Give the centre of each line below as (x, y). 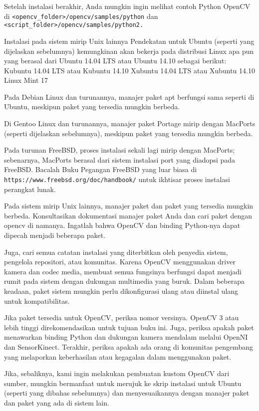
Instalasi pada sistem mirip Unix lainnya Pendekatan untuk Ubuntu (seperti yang (129, 41)
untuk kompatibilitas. (37, 301)
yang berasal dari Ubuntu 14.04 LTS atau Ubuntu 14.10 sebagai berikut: (115, 61)
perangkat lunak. (30, 189)
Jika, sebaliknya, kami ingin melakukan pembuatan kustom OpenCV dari (117, 373)
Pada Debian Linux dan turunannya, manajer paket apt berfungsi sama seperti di (129, 97)
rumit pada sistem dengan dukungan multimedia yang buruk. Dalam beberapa (124, 281)
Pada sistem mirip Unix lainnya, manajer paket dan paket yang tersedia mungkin (129, 206)
